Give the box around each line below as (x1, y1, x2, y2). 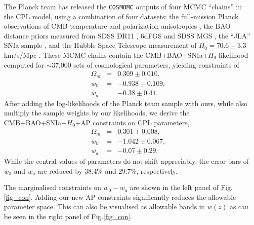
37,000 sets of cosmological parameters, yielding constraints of (51, 59, 240, 70)
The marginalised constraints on (4, 182, 101, 192)
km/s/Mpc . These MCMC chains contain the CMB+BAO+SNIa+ (4, 50, 208, 60)
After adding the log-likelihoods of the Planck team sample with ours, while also (4, 98, 248, 108)
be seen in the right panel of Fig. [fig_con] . (4, 211, 132, 221)
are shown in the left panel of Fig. (129, 182, 233, 192)
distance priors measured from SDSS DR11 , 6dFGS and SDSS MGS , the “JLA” (4, 30, 251, 40)
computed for (4, 59, 44, 70)
